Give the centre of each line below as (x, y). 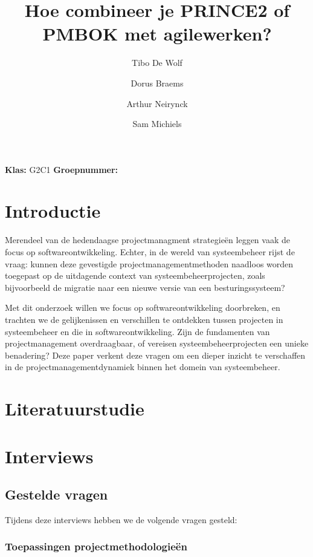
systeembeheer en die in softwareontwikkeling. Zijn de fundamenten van (137, 331)
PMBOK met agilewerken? (157, 34)
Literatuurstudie (75, 409)
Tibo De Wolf (157, 63)
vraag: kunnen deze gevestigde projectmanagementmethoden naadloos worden (149, 263)
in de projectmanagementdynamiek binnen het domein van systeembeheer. (143, 367)
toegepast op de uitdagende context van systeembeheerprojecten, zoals (135, 275)
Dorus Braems (157, 83)
